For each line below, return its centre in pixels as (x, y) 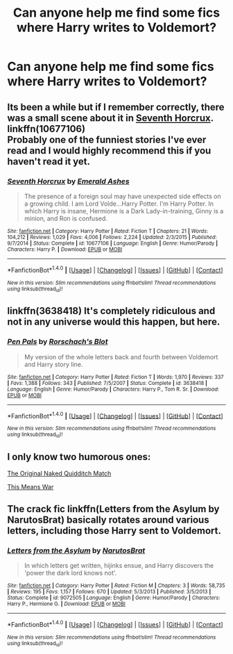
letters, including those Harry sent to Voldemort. (114, 531)
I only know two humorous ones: (79, 457)
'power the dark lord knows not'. (70, 573)
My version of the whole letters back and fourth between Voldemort (121, 357)
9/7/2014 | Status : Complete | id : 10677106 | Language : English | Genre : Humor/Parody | (113, 243)
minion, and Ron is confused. (66, 218)
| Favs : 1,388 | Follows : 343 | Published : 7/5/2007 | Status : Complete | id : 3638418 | (107, 383)
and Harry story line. (53, 364)
